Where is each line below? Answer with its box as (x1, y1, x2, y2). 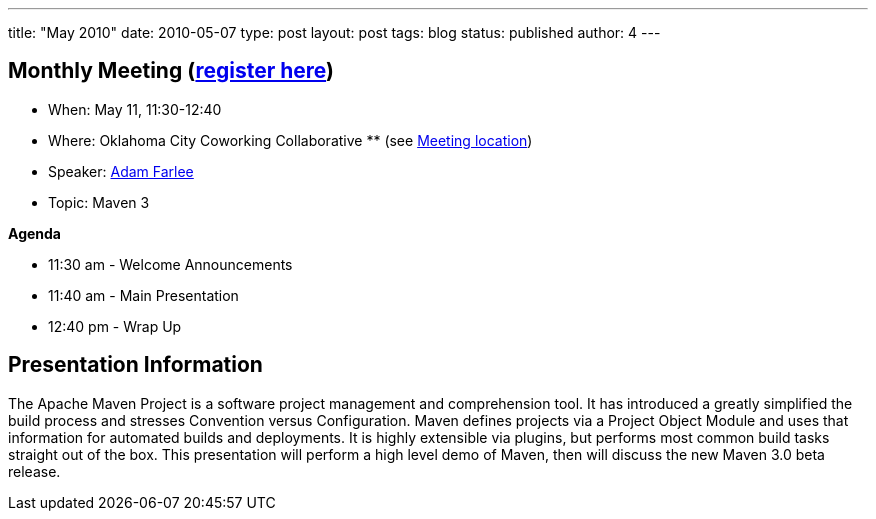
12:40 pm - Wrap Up (48, 317, 182, 335)
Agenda (8, 224, 61, 242)
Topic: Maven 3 (48, 193, 150, 211)
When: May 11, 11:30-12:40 (48, 100, 222, 118)
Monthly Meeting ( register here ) (8, 58, 335, 84)
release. (8, 462, 61, 480)
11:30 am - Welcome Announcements (48, 255, 293, 273)
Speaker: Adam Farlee (48, 162, 194, 180)
